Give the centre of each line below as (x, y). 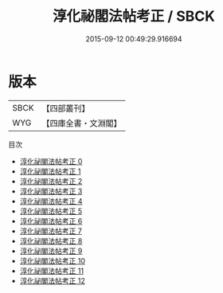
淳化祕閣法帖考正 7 (51, 231)
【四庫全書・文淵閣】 (82, 123)
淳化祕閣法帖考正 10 (53, 260)
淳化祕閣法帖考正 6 (51, 221)
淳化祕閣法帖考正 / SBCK (134, 16)
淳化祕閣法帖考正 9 (51, 251)
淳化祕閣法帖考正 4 (51, 201)
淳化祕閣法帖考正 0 (51, 161)
